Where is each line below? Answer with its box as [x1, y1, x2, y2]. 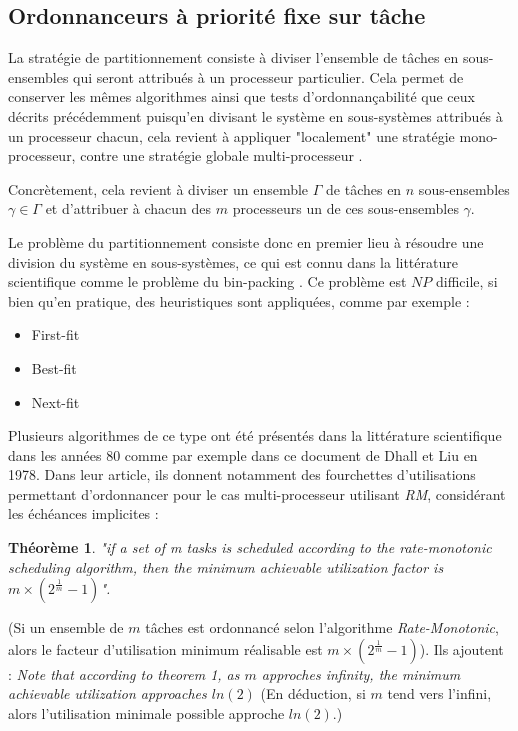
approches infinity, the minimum [261, 663, 461, 684]
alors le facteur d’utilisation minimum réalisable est [8, 638, 323, 659]
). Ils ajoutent [419, 638, 504, 659]
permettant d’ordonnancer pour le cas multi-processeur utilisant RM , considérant [8, 483, 506, 504]
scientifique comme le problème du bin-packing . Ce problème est [8, 271, 407, 292]
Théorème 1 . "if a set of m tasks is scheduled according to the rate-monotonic [8, 537, 492, 558]
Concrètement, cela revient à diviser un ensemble [8, 178, 309, 199]
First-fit [31, 324, 80, 345]
